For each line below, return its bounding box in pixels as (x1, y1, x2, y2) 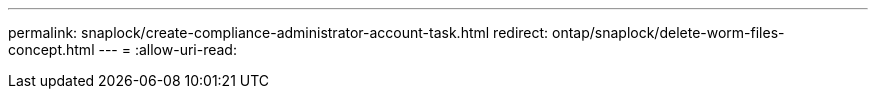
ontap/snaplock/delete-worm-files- (552, 24, 785, 41)
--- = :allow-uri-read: (98, 41, 237, 58)
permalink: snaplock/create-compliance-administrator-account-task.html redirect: (8, 24, 549, 41)
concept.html (8, 41, 95, 58)
